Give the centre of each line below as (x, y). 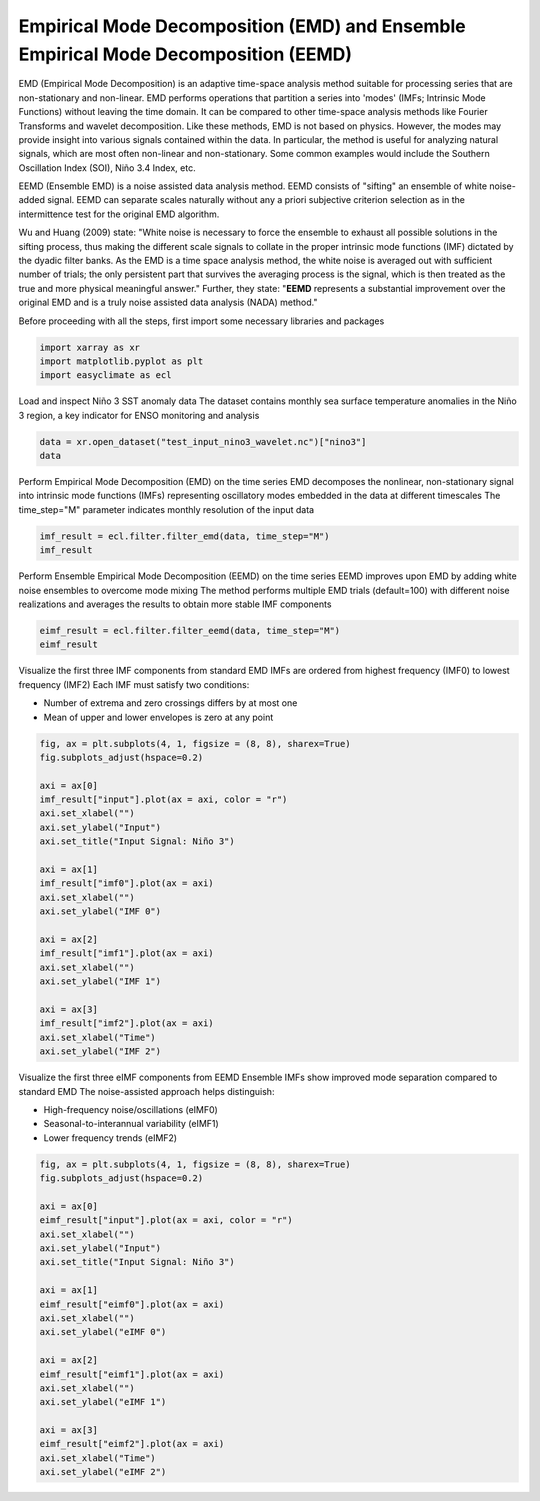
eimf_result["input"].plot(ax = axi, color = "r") (166, 1220)
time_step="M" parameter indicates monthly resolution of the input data (166, 509)
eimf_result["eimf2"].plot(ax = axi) (132, 1444)
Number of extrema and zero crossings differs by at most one (170, 703)
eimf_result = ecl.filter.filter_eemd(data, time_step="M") (190, 630)
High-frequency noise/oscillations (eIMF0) (131, 1109)
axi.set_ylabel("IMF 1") (100, 981)
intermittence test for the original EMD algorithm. (119, 214)
